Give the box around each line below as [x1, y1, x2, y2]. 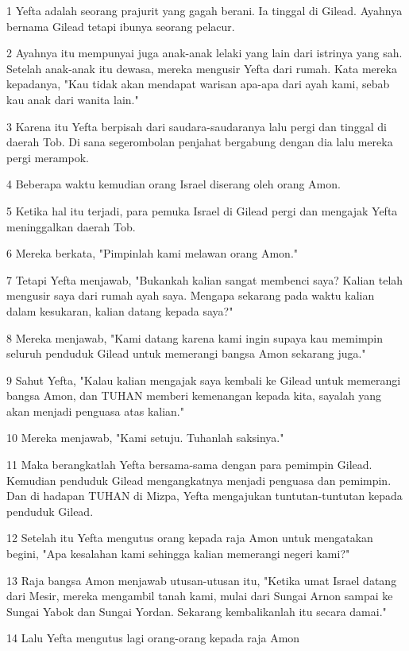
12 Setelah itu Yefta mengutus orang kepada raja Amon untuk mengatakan [6, 529, 373, 546]
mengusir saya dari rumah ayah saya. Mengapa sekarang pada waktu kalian [6, 287, 375, 304]
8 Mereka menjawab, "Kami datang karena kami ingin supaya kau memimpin [6, 329, 384, 346]
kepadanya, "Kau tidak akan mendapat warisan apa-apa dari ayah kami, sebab [6, 76, 390, 92]
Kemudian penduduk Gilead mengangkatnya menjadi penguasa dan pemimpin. [6, 471, 392, 488]
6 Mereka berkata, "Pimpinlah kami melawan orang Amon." [6, 245, 299, 262]
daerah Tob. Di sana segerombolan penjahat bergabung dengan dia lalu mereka [6, 134, 393, 150]
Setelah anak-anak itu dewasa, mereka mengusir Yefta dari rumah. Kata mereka [6, 60, 397, 76]
